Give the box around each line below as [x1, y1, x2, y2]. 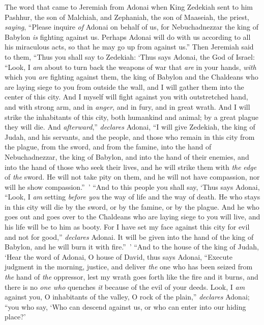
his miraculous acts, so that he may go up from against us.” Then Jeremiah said [5, 41, 254, 52]
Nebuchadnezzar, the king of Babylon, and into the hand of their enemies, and [5, 151, 249, 162]
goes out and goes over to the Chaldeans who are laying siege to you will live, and [5, 211, 260, 222]
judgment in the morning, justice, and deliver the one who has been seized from [5, 261, 253, 272]
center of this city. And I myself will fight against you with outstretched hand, [5, 91, 248, 102]
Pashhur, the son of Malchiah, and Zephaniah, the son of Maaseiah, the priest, [5, 11, 249, 22]
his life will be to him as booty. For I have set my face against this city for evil [5, 221, 250, 232]
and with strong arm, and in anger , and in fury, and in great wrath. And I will [5, 101, 250, 112]
